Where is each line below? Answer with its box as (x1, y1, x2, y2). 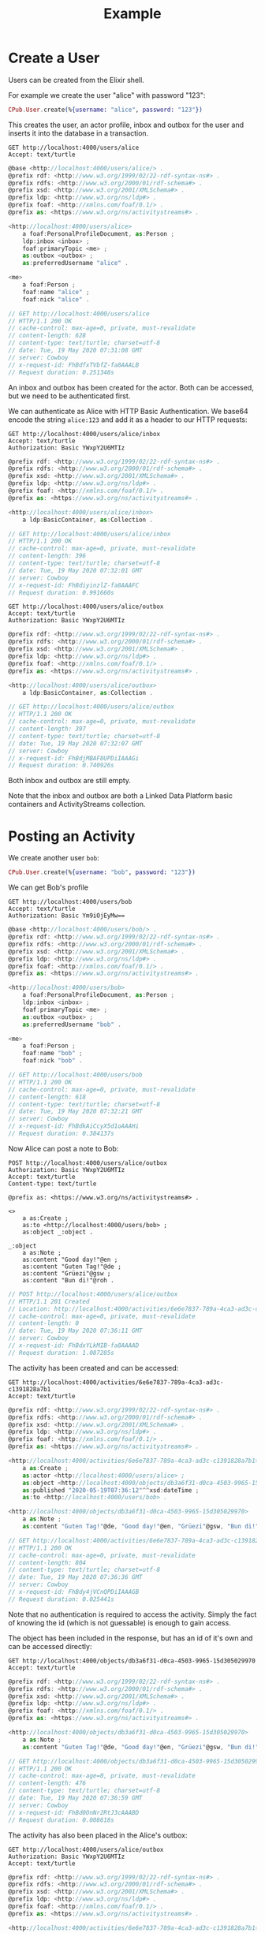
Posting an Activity (8, 827, 136, 845)
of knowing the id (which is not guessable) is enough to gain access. (8, 1618, 231, 1627)
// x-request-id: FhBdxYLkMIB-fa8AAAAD (8, 1342, 140, 1349)
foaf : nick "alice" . (22, 295, 90, 304)
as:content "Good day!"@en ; (22, 1256, 118, 1263)
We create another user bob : (8, 853, 100, 863)
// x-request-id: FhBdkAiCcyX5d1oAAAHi (8, 1122, 140, 1130)
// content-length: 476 (8, 1779, 87, 1787)
